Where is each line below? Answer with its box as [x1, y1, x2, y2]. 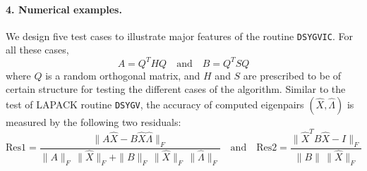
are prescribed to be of [243, 68, 342, 82]
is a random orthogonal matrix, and [45, 68, 200, 82]
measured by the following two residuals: [6, 114, 181, 129]
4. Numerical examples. [6, 1, 122, 16]
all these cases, [6, 42, 69, 57]
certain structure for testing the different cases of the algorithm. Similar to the [6, 82, 346, 96]
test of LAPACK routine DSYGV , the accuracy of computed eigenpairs [6, 96, 304, 111]
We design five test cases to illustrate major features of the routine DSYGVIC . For [6, 28, 353, 43]
